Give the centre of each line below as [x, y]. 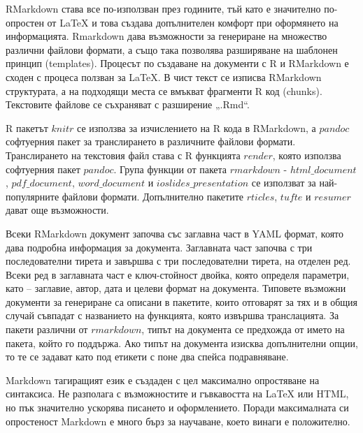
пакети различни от [47, 329]
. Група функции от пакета [170, 169]
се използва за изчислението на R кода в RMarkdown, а [197, 127]
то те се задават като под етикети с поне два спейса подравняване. [147, 357]
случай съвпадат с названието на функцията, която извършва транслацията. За [172, 315]
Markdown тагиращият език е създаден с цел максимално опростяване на [163, 380]
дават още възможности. [57, 210]
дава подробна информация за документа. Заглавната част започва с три [159, 247]
